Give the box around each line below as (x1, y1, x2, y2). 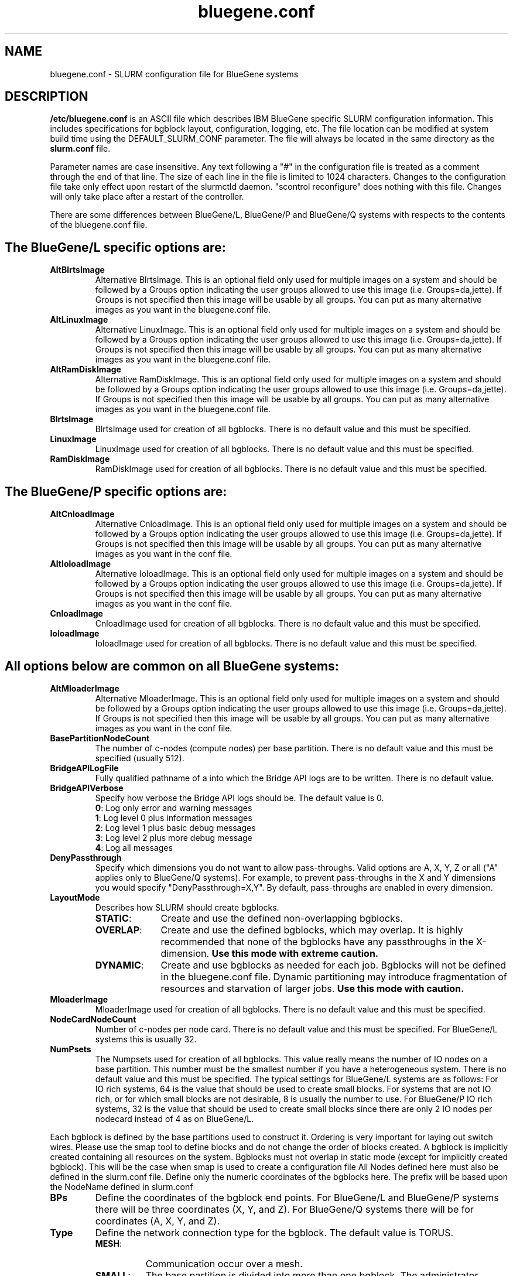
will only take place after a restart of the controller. (50, 191, 244, 202)
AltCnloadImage (50, 509, 115, 519)
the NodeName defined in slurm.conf (50, 1181, 193, 1192)
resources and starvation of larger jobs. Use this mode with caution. (160, 982, 464, 994)
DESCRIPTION (5, 89, 88, 104)
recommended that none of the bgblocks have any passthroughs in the (160, 935, 474, 947)
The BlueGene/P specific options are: (5, 484, 227, 499)
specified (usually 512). (95, 752, 184, 763)
